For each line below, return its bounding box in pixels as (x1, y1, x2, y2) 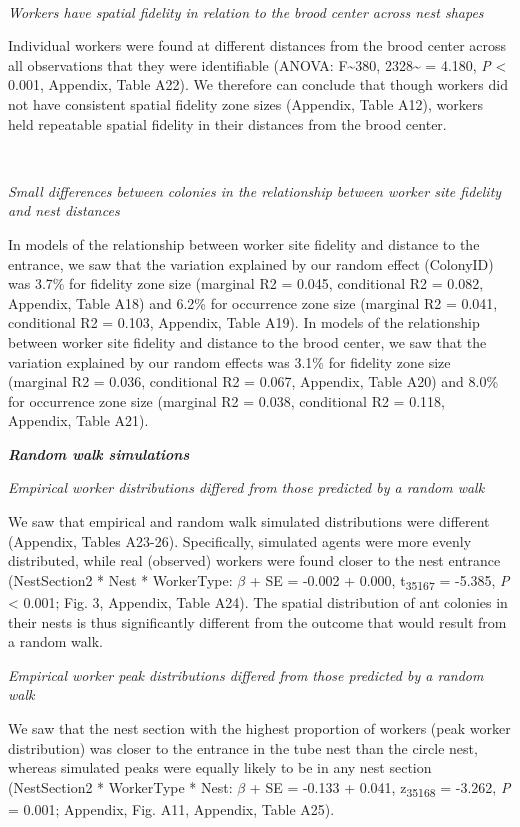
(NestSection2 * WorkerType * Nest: (8, 776, 233, 797)
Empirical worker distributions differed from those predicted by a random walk (8, 477, 485, 498)
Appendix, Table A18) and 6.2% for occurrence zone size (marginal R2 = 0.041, (8, 292, 498, 313)
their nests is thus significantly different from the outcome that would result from (8, 611, 507, 632)
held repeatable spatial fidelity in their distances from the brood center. (8, 113, 447, 134)
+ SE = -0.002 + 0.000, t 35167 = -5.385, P (249, 569, 510, 593)
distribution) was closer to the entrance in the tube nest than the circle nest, (8, 737, 478, 758)
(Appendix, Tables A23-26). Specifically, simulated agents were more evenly (8, 530, 472, 551)
